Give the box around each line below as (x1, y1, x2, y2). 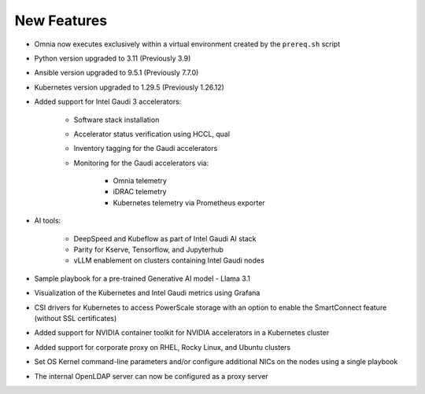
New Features (14, 12, 108, 29)
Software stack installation (73, 115, 160, 124)
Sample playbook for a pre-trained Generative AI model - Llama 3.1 (34, 274, 251, 283)
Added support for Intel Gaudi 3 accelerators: (34, 97, 182, 106)
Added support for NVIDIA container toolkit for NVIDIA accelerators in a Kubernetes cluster (34, 328, 330, 337)
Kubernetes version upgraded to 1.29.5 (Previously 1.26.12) (34, 83, 224, 92)
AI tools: (34, 216, 61, 226)
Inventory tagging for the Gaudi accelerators (73, 144, 218, 153)
